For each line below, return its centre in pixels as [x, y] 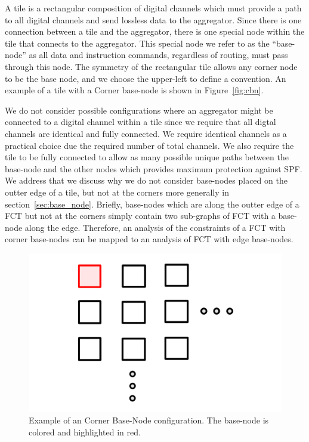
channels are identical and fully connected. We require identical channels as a [146, 133]
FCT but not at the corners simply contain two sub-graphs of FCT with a [140, 216]
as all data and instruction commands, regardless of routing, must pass [158, 55]
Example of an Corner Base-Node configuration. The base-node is [149, 420]
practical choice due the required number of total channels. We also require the [149, 145]
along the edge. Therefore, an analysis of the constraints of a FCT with [155, 227]
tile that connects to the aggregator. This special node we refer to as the [137, 43]
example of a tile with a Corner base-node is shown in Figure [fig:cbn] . [134, 90]
